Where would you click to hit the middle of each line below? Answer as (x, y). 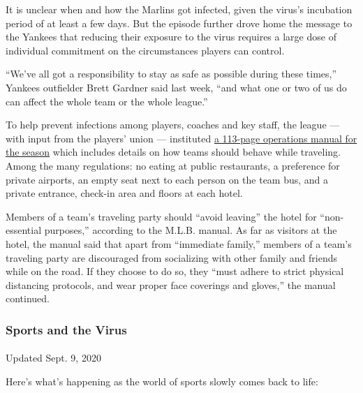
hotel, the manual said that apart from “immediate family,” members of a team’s (179, 243)
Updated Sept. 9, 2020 (53, 358)
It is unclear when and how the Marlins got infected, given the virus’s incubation (179, 9)
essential (24, 230)
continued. (28, 298)
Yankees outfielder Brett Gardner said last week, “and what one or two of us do (176, 87)
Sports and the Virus (66, 329)
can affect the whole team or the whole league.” (107, 101)
